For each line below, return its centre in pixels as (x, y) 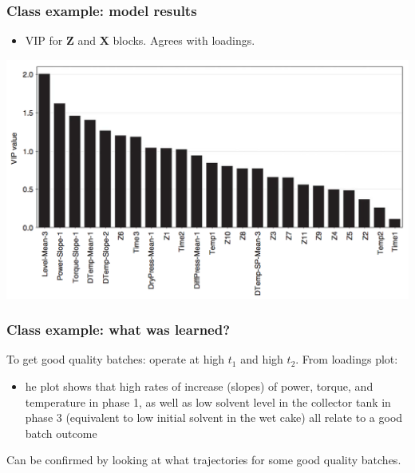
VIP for (44, 40)
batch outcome (61, 433)
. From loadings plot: (347, 359)
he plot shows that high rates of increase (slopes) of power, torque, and (199, 386)
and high (262, 359)
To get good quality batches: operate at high (116, 359)
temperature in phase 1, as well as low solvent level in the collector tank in (208, 401)
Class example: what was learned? (119, 330)
